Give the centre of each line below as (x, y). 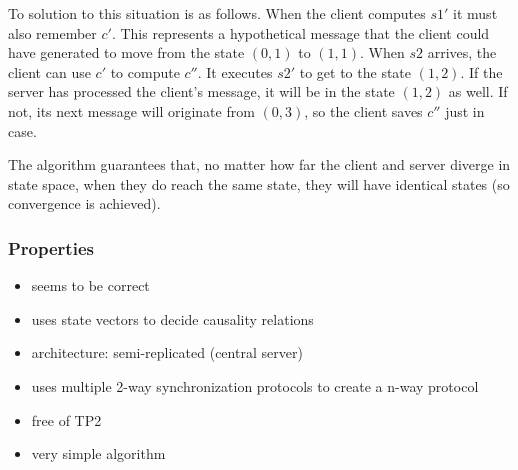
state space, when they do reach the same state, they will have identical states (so (259, 183)
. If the (481, 71)
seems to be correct (90, 285)
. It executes (235, 71)
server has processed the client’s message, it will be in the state (201, 91)
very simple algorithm (98, 453)
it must (475, 13)
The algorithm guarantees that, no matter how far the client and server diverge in (259, 164)
